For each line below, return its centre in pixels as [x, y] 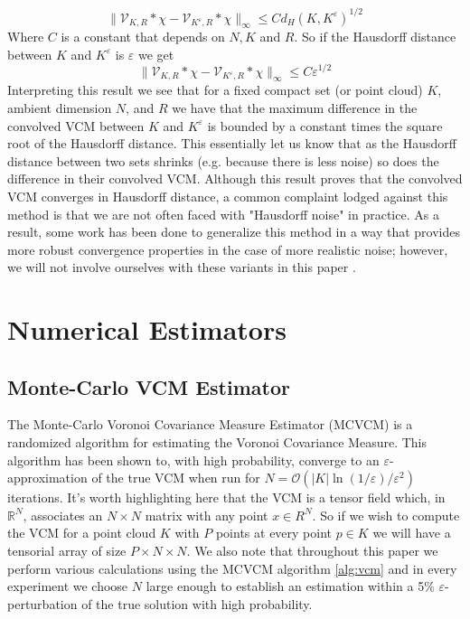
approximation [47, 478]
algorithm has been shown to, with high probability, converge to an [193, 460]
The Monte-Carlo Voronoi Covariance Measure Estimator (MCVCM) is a [210, 424]
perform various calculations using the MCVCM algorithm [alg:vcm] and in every [232, 568]
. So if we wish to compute [386, 515]
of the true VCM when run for [176, 478]
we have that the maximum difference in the [295, 107]
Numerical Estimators [147, 329]
